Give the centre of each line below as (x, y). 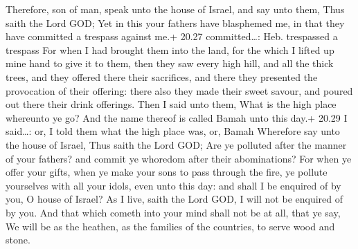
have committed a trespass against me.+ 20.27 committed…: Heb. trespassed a (172, 36)
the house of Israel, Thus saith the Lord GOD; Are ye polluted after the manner (176, 144)
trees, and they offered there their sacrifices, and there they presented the (162, 76)
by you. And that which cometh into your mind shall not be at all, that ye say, (173, 212)
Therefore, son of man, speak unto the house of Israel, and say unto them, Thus (175, 9)
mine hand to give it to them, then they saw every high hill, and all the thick (170, 63)
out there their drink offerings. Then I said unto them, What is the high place (171, 104)
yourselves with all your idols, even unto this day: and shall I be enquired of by (173, 185)
